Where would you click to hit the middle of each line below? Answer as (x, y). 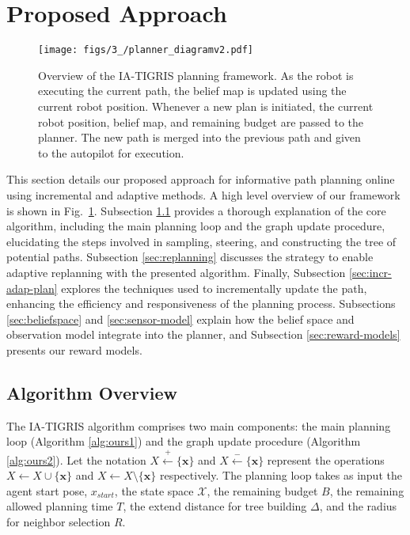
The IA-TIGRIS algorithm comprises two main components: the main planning (199, 425)
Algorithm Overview (92, 392)
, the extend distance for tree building (215, 506)
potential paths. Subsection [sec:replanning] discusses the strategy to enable (190, 257)
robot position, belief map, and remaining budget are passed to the (201, 121)
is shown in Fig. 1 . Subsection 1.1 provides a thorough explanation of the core (196, 210)
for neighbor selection (59, 522)
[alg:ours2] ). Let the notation (76, 459)
